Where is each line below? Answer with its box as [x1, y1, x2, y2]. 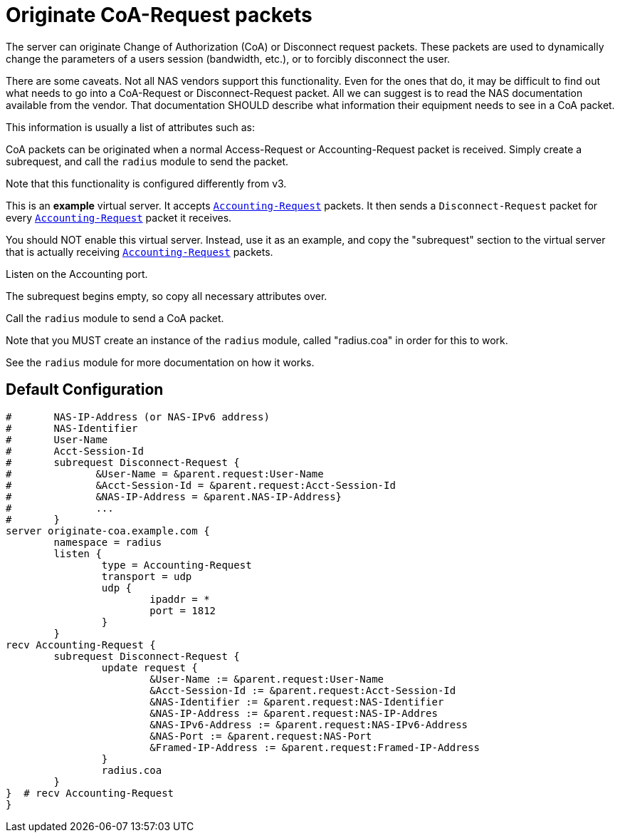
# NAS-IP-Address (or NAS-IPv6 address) [6, 410, 270, 423]
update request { [101, 661, 198, 673]
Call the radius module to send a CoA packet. [6, 311, 224, 324]
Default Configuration [6, 381, 164, 399]
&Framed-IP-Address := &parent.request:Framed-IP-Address [149, 741, 480, 753]
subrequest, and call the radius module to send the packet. [6, 155, 289, 167]
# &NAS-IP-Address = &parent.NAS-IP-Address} [6, 490, 342, 502]
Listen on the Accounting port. [6, 267, 148, 280]
